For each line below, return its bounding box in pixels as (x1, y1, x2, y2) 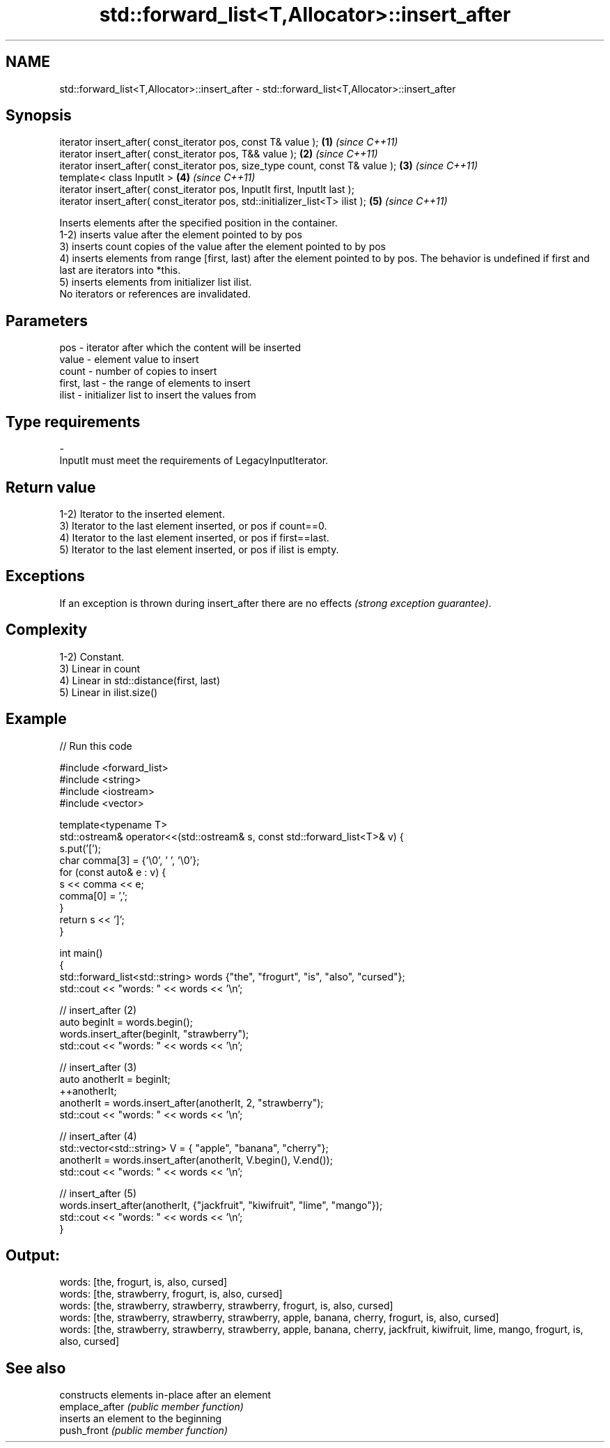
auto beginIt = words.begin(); (59, 1015, 194, 1028)
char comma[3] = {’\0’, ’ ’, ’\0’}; (59, 854, 200, 866)
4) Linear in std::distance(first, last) (59, 674, 221, 686)
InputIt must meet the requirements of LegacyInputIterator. (59, 454, 329, 467)
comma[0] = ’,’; (59, 889, 127, 902)
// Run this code (59, 739, 132, 752)
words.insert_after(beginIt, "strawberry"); (59, 1027, 249, 1040)
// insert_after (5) (59, 1187, 136, 1199)
